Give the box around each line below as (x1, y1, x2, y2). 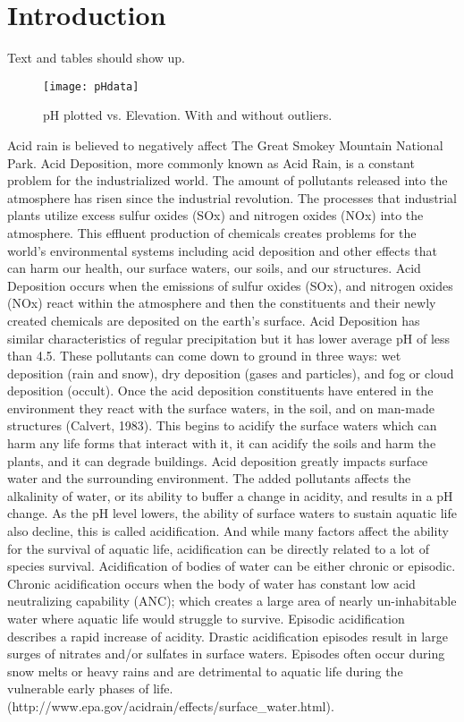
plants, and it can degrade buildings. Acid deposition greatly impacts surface (7, 451, 428, 470)
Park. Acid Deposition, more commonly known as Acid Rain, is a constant (7, 153, 415, 172)
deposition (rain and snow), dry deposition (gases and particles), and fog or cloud (7, 363, 454, 382)
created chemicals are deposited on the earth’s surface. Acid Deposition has (7, 310, 420, 329)
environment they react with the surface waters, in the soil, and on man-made (7, 398, 434, 417)
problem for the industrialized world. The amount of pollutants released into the (7, 171, 448, 190)
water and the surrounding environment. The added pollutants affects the (7, 469, 411, 488)
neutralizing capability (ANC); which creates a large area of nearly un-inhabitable (7, 591, 457, 610)
